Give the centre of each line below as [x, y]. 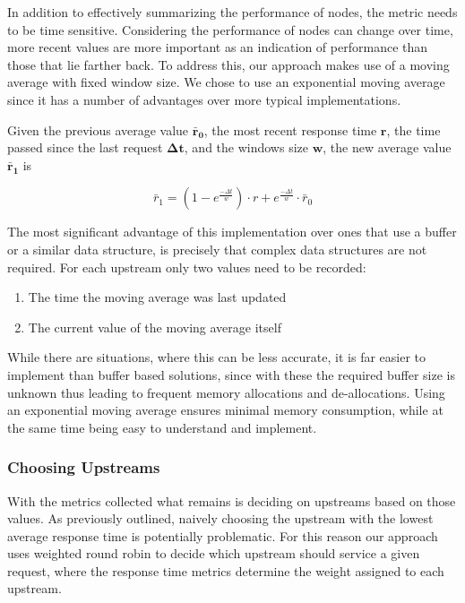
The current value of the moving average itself [155, 327]
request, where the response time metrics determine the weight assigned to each [226, 570]
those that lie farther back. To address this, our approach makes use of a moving [228, 64]
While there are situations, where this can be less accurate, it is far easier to [216, 357]
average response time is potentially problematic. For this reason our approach [223, 535]
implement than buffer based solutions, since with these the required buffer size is [231, 374]
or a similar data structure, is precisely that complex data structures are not [217, 249]
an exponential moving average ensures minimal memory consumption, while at [225, 410]
